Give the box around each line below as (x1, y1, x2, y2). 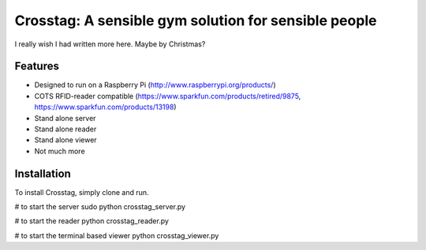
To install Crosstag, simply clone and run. (14, 187, 149, 197)
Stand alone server (34, 113, 96, 123)
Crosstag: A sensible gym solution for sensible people (14, 12, 377, 29)
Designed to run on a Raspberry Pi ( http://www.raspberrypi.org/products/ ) (34, 80, 276, 90)
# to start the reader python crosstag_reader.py (14, 216, 170, 226)
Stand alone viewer (34, 135, 98, 145)
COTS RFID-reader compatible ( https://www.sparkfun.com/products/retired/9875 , (34, 91, 301, 101)
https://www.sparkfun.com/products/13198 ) (34, 102, 177, 112)
